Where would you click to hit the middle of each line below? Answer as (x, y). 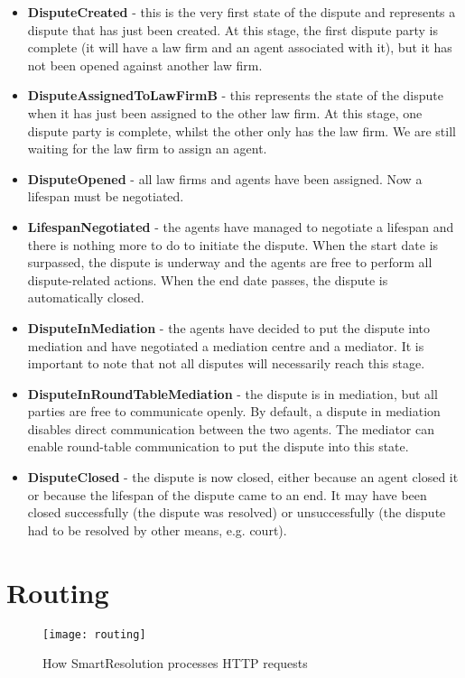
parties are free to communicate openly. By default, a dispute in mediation (234, 411)
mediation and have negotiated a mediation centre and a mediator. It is (226, 345)
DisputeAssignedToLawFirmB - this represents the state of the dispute (235, 95)
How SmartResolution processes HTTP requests (175, 663)
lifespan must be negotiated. (106, 196)
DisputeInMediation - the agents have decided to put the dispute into (229, 327)
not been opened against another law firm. (145, 65)
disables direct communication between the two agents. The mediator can (231, 428)
